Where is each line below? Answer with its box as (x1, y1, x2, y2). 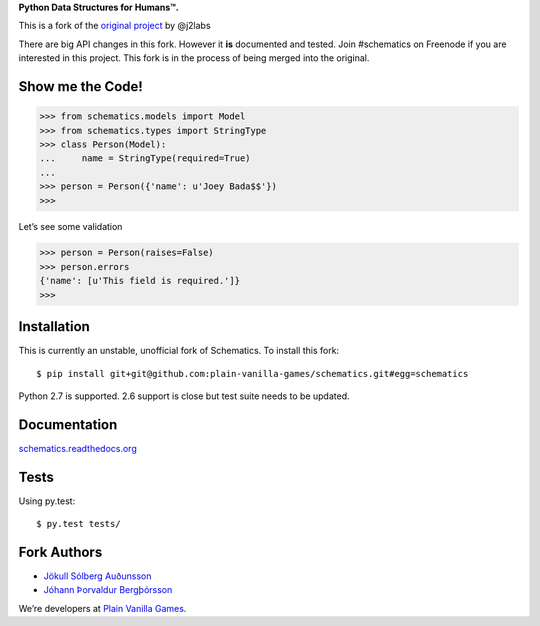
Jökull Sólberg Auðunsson (43, 570, 152, 582)
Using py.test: (18, 495, 76, 507)
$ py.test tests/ (36, 518, 121, 530)
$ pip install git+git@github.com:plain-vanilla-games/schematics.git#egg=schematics (36, 368, 469, 379)
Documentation (18, 416, 118, 433)
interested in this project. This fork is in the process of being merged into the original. (18, 52, 370, 64)
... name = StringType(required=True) (39, 153, 251, 164)
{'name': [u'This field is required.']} (39, 275, 240, 287)
